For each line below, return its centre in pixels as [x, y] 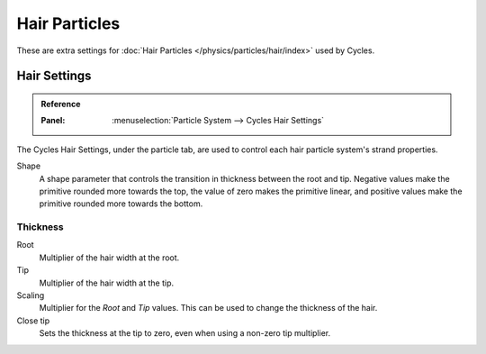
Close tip [33, 321]
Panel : [53, 121]
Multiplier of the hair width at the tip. [107, 283]
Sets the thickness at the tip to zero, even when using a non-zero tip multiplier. [185, 333]
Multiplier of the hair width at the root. [109, 258]
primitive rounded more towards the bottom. [121, 204]
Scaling [31, 295]
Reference [61, 104]
